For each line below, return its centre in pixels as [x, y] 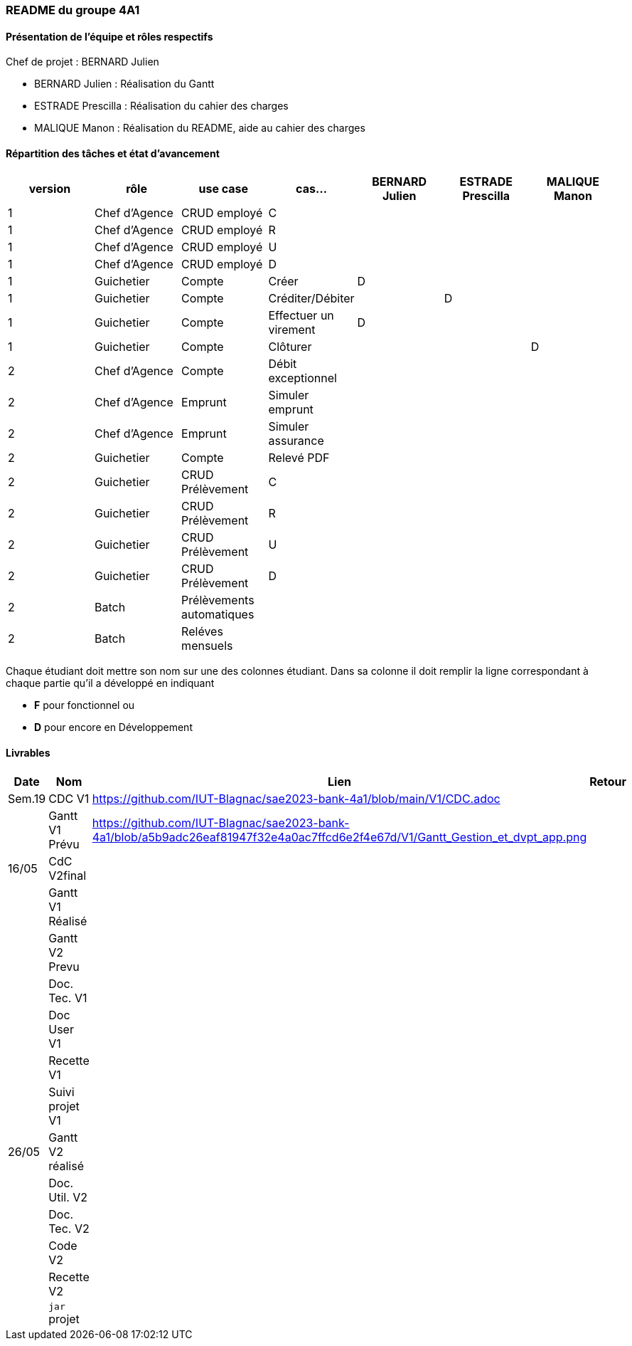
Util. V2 [68, 1197]
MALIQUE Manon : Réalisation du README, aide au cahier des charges [200, 128]
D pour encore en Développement [113, 727]
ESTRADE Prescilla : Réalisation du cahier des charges [161, 106]
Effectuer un [301, 316]
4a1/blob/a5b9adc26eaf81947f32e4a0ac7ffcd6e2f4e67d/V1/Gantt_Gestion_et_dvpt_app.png [339, 837]
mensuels [207, 646]
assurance [296, 441]
